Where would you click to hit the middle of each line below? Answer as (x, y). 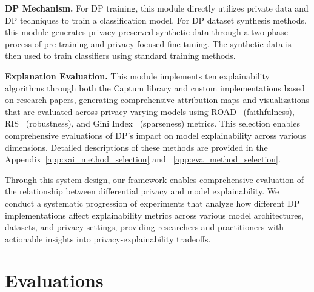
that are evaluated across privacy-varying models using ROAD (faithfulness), (150, 111)
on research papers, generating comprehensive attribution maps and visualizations (157, 100)
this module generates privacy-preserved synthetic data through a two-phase (146, 32)
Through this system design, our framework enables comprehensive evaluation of (154, 179)
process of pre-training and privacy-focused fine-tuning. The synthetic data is (148, 43)
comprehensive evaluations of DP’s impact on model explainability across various (155, 135)
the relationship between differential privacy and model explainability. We (142, 191)
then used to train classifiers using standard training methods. (120, 55)
